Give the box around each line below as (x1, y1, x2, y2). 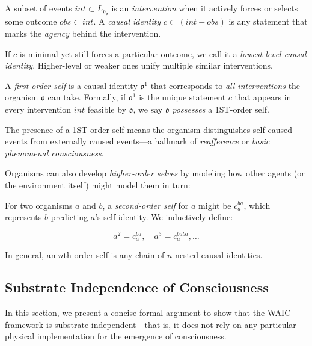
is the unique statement (139, 91, 226, 103)
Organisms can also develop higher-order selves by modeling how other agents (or (5, 167, 305, 179)
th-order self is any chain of (63, 249, 165, 261)
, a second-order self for (102, 199, 189, 211)
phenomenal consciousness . (5, 146, 104, 159)
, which (243, 199, 271, 211)
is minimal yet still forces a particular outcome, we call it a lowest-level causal (19, 47, 307, 60)
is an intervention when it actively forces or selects (111, 2, 298, 14)
